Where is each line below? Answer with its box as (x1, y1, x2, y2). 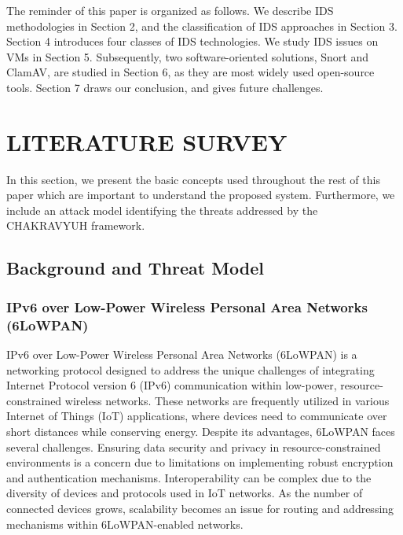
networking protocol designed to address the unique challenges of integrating (6, 361, 375, 378)
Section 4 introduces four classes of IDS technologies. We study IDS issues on (6, 33, 379, 50)
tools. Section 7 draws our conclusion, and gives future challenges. (6, 79, 324, 95)
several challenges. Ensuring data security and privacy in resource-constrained (6, 438, 381, 455)
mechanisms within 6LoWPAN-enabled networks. (6, 515, 244, 532)
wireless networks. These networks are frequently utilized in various (64, 392, 390, 408)
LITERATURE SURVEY (6, 125, 288, 157)
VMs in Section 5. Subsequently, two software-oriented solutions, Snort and (6, 48, 368, 65)
